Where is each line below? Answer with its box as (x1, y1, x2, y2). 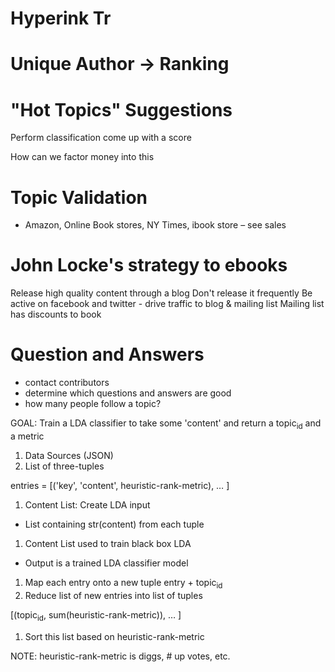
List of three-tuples (24, 460, 105, 472)
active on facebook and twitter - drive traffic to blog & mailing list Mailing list (10, 298, 325, 310)
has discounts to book (10, 308, 102, 321)
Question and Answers (10, 343, 205, 366)
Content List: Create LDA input (24, 498, 151, 511)
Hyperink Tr (10, 7, 112, 30)
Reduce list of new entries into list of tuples (24, 589, 203, 601)
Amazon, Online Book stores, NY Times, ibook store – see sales (24, 219, 287, 231)
